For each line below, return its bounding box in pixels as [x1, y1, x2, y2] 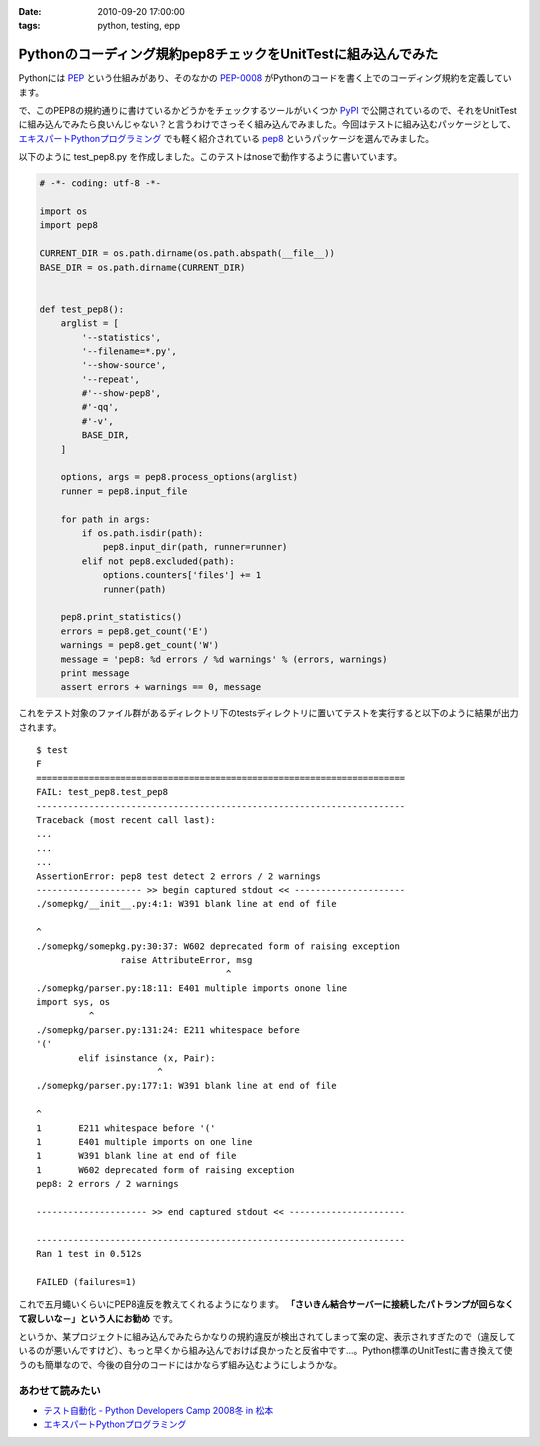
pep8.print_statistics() [60, 611, 183, 623]
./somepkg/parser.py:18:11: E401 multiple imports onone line [36, 982, 348, 994]
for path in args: [60, 513, 151, 525]
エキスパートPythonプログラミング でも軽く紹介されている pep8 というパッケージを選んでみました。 [18, 132, 435, 144]
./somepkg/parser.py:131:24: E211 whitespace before [36, 1024, 300, 1035]
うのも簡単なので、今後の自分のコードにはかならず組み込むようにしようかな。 [18, 1358, 343, 1370]
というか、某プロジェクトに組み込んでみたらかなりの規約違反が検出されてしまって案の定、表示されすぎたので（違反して [18, 1331, 516, 1343]
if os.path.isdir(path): [81, 528, 204, 539]
